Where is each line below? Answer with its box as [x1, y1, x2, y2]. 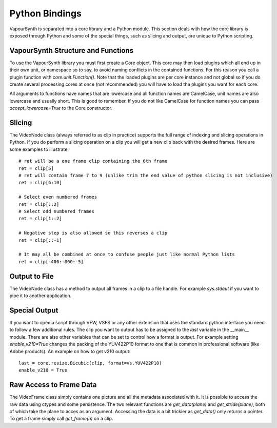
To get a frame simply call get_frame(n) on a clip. [9, 416, 113, 422]
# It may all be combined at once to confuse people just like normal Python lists [18, 251, 235, 258]
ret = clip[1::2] [18, 216, 62, 222]
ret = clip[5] [18, 165, 54, 171]
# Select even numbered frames [18, 194, 97, 200]
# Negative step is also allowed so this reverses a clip [18, 230, 168, 236]
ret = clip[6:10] [18, 180, 62, 186]
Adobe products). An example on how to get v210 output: [9, 348, 131, 354]
